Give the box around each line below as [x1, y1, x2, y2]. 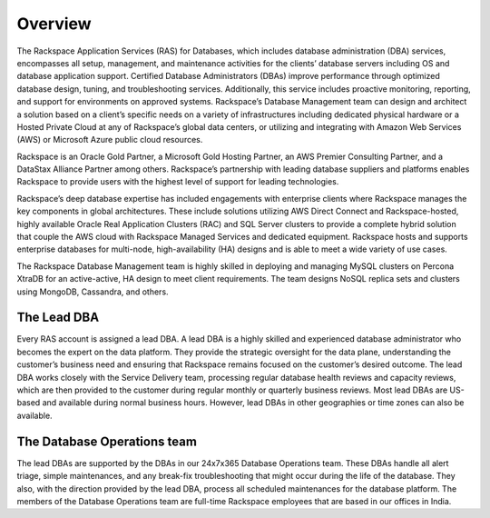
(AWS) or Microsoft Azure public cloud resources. [16, 134, 203, 145]
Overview [16, 14, 92, 34]
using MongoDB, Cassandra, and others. [16, 286, 169, 297]
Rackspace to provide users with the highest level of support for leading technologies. [16, 176, 339, 187]
